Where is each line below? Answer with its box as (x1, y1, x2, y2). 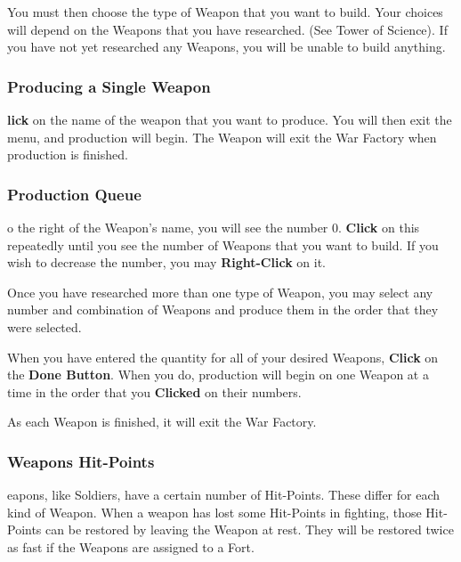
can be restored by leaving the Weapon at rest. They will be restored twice (45, 520, 454, 539)
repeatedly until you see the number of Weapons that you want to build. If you (7, 235, 439, 254)
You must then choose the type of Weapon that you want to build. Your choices (7, 3, 443, 20)
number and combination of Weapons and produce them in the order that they (7, 300, 439, 319)
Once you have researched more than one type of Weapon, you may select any (7, 282, 433, 301)
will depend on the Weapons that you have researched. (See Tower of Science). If (7, 20, 448, 38)
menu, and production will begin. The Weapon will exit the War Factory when (7, 127, 437, 146)
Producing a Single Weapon (7, 75, 211, 97)
